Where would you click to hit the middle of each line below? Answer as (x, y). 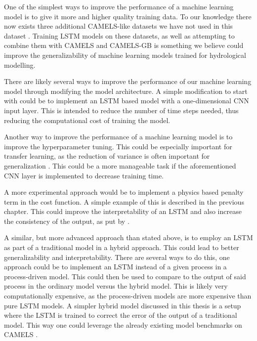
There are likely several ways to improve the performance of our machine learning (128, 81)
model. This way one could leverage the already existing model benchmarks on (123, 324)
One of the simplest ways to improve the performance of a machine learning (119, 6)
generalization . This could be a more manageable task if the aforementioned (120, 165)
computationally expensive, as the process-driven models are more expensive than (128, 296)
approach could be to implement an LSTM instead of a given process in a (115, 267)
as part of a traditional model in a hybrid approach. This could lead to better (122, 247)
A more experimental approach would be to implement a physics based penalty (124, 192)
